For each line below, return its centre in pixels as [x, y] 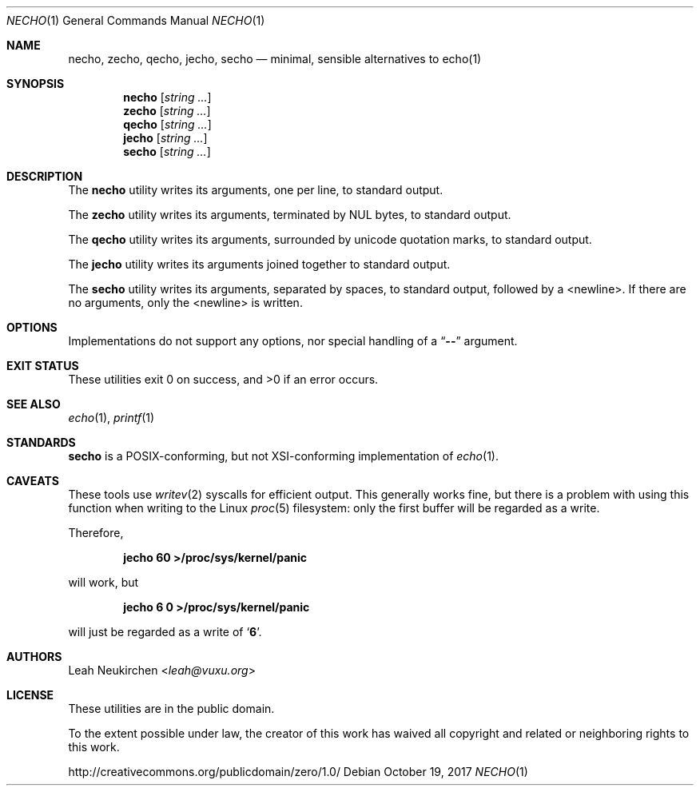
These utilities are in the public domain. [171, 708]
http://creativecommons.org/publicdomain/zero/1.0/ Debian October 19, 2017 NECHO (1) [298, 772]
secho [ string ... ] [167, 151]
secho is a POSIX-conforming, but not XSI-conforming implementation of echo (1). [283, 456]
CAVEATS [33, 481]
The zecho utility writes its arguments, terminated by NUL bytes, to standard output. [290, 215]
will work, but [103, 582]
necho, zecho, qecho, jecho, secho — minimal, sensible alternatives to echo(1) [275, 59]
